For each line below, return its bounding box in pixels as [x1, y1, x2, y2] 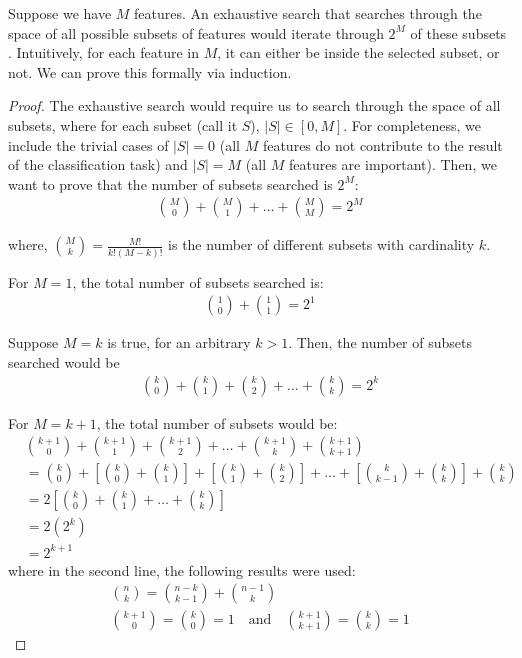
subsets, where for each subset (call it [8, 114, 238, 135]
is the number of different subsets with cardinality [168, 234, 475, 255]
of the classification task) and [8, 154, 188, 175]
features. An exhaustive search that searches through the [134, 3, 482, 23]
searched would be [8, 351, 120, 372]
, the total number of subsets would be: [96, 412, 338, 433]
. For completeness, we [343, 114, 481, 135]
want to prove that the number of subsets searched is [8, 173, 333, 194]
